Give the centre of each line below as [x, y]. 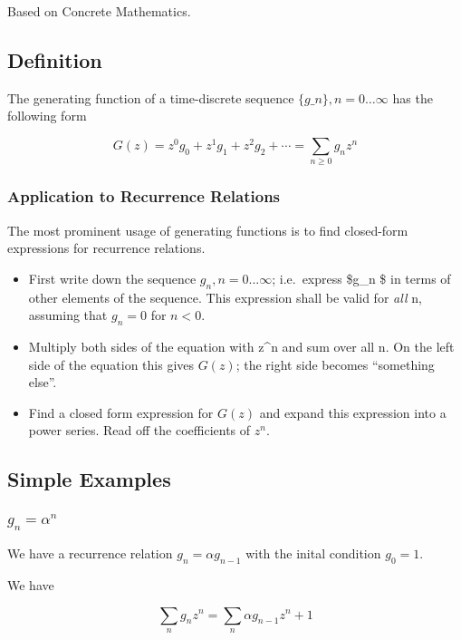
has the [413, 97]
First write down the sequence [112, 278]
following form [47, 116]
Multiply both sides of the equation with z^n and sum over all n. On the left [241, 346]
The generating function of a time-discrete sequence [151, 97]
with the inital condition [313, 553]
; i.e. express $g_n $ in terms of [361, 278]
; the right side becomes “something [335, 364]
